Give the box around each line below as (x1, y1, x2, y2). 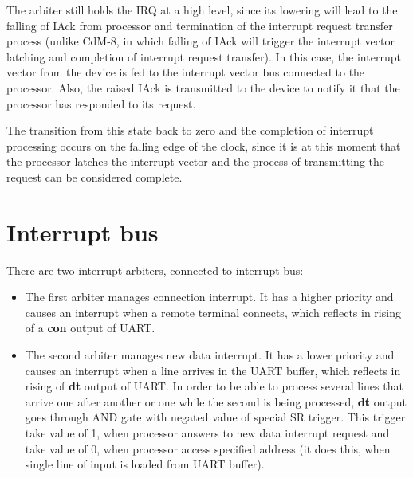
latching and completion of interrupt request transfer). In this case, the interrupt (6, 48, 401, 65)
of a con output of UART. (25, 319, 155, 336)
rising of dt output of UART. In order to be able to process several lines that (25, 378, 403, 394)
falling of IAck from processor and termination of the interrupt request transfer (6, 17, 393, 33)
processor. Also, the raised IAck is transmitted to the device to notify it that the (6, 79, 400, 96)
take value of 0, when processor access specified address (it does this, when (25, 440, 391, 456)
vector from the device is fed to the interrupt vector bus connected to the (6, 64, 365, 80)
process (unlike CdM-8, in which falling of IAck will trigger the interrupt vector (6, 33, 395, 49)
